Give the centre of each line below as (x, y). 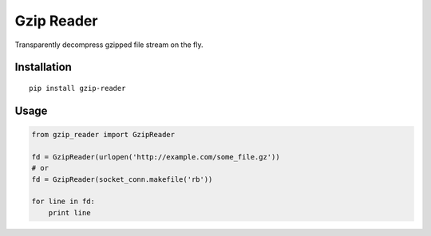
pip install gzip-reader (77, 88)
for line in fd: (63, 202)
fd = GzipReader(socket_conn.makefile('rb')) (122, 179)
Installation (43, 67)
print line (69, 212)
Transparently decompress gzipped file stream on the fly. (109, 45)
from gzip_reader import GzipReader (103, 134)
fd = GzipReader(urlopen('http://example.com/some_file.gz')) (156, 157)
